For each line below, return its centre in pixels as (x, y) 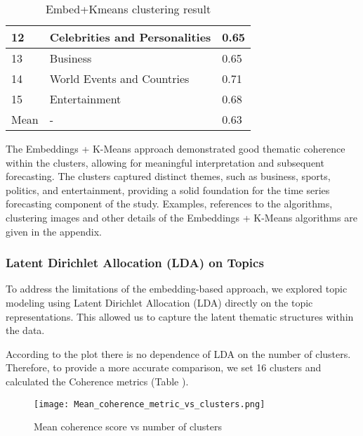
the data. (25, 330)
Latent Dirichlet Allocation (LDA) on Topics (135, 263)
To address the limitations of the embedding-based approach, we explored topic (177, 289)
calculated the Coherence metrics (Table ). (97, 381)
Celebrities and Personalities (130, 37)
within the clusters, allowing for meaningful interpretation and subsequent (165, 162)
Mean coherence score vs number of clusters (128, 427)
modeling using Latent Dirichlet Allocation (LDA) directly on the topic (159, 302)
